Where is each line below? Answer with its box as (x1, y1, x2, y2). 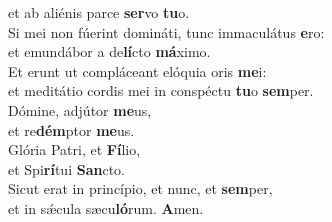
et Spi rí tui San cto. (8, 158, 125, 179)
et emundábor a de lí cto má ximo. (8, 41, 211, 62)
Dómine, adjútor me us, (8, 99, 152, 120)
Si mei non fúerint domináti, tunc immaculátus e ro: (8, 21, 325, 42)
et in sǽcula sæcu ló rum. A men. (8, 197, 204, 218)
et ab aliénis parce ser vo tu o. (8, 2, 190, 22)
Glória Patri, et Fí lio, (8, 139, 141, 160)
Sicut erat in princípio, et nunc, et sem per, (8, 178, 273, 199)
